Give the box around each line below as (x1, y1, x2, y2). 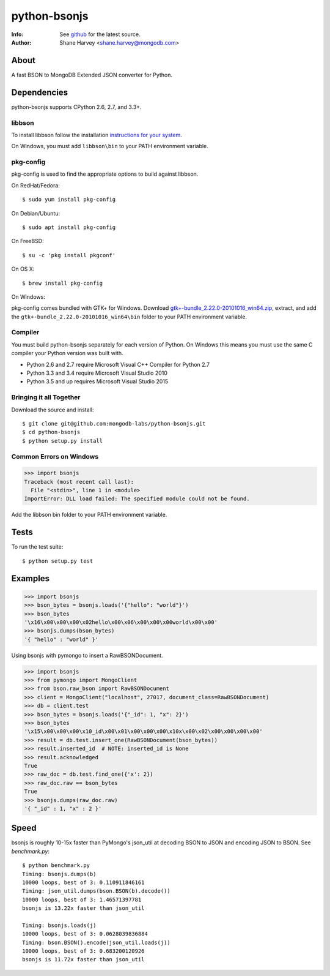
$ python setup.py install (22, 437, 103, 444)
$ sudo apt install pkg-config (22, 223, 116, 231)
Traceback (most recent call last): (24, 478, 134, 485)
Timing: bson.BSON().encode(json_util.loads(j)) (22, 939, 170, 946)
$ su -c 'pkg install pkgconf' (22, 252, 116, 258)
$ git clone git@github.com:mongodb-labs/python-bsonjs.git (22, 420, 206, 427)
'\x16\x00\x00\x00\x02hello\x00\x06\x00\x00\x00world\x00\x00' (24, 618, 218, 626)
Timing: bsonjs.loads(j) (22, 922, 97, 929)
